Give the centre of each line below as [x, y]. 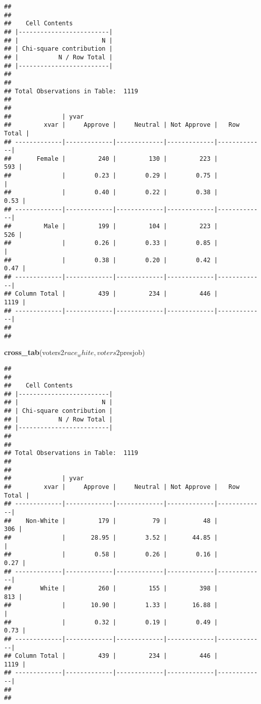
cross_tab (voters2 [34, 352]
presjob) [132, 352]
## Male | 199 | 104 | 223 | [111, 226]
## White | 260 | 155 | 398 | [111, 588]
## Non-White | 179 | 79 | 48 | [111, 521]
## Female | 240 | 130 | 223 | [111, 159]
